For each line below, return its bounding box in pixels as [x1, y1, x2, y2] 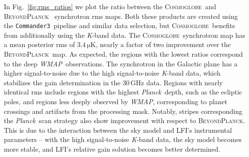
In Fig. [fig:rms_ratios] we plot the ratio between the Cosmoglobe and [4, 1, 216, 11]
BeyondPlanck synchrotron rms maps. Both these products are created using [4, 11, 238, 21]
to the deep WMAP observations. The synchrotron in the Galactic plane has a [4, 58, 238, 68]
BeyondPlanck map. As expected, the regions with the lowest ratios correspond [4, 49, 243, 59]
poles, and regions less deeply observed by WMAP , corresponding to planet [4, 96, 228, 106]
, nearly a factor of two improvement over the [95, 39, 231, 49]
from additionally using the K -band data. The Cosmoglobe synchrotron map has [4, 30, 246, 40]
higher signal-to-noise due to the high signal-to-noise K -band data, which [4, 68, 221, 78]
